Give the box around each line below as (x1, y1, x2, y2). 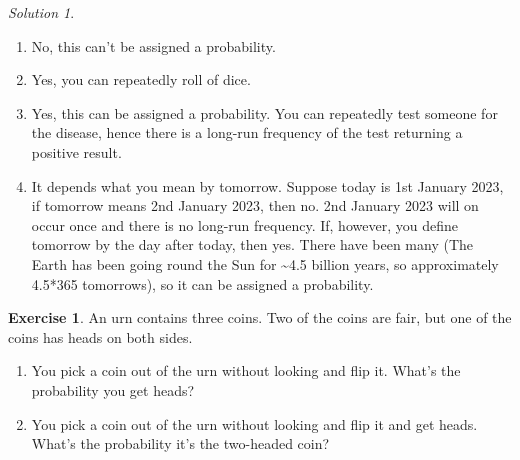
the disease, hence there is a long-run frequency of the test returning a (31, 122, 463, 143)
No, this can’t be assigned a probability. (31, 35, 276, 56)
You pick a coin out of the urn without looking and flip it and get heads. (31, 413, 478, 434)
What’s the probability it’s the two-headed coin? (31, 433, 330, 454)
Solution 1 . (8, 2, 75, 22)
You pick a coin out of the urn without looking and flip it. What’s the (31, 360, 461, 381)
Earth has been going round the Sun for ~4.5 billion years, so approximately (31, 253, 499, 274)
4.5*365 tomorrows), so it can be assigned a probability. (31, 273, 374, 294)
